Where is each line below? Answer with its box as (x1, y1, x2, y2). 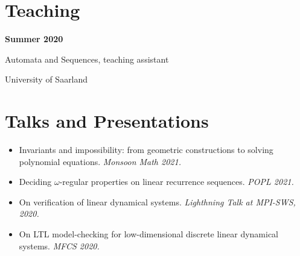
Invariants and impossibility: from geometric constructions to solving (19, 143, 273, 156)
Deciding (19, 175, 52, 188)
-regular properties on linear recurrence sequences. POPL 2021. (59, 175, 294, 188)
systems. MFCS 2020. (19, 239, 100, 252)
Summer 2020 (5, 33, 63, 45)
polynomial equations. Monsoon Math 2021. (19, 155, 181, 167)
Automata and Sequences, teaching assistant (5, 52, 169, 65)
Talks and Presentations (5, 108, 209, 133)
